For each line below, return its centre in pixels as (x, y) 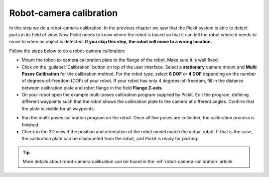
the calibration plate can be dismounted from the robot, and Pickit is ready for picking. (110, 139)
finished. (31, 125)
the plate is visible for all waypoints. (58, 108)
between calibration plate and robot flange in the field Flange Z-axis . (92, 88)
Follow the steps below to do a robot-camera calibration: (67, 51)
